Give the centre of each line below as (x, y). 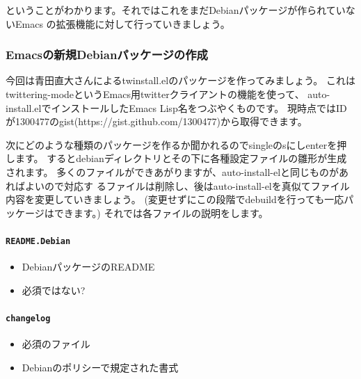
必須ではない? (54, 290)
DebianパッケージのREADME (88, 267)
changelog (28, 318)
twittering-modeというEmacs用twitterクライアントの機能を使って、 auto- (168, 94)
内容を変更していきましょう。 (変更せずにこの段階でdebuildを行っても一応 (175, 199)
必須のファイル (56, 344)
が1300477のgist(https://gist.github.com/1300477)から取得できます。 (157, 121)
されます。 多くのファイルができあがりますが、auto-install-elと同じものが (173, 171)
